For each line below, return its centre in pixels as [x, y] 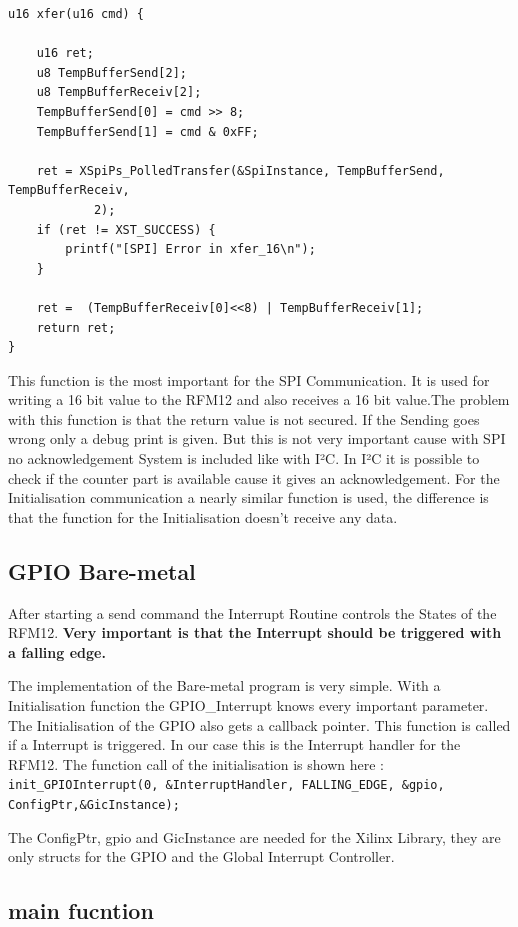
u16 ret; [65, 53]
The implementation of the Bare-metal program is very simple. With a [224, 685]
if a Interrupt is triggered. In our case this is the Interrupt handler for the [234, 744]
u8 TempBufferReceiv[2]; [119, 92]
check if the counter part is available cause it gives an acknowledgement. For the [254, 477]
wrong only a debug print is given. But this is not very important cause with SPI [257, 438]
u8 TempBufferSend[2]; [111, 72]
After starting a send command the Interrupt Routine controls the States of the [252, 612]
